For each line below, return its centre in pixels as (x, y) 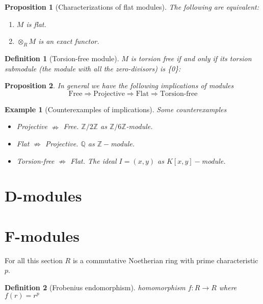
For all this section (34, 260)
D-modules (43, 196)
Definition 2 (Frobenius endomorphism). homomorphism (95, 287)
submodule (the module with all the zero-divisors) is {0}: (93, 68)
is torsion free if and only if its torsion (191, 58)
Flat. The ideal (94, 160)
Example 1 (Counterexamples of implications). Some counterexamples (116, 109)
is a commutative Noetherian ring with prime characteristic (165, 260)
